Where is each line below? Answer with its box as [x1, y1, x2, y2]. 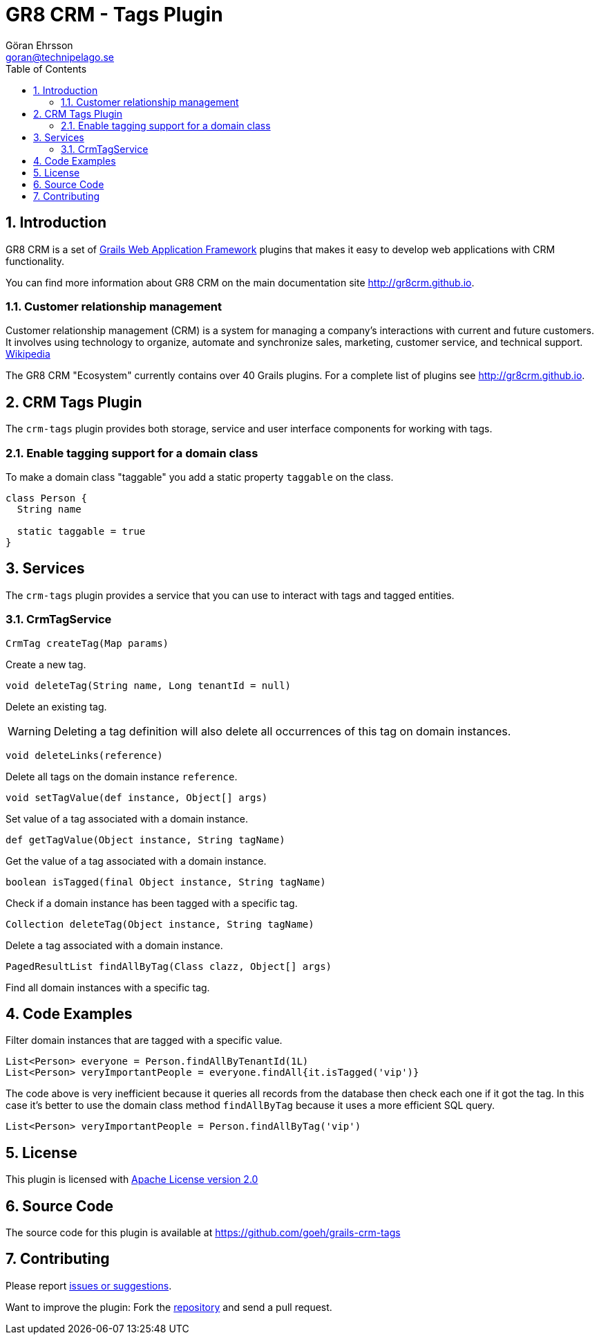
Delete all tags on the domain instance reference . [6, 770, 238, 782]
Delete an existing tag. [6, 700, 107, 713]
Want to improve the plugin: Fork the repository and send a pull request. [6, 1301, 332, 1313]
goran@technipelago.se [6, 51, 115, 63]
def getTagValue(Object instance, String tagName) [6, 834, 285, 845]
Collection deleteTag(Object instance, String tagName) [6, 918, 314, 930]
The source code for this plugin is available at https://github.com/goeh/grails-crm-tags [6, 1227, 401, 1239]
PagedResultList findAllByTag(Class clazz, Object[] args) [6, 960, 332, 972]
